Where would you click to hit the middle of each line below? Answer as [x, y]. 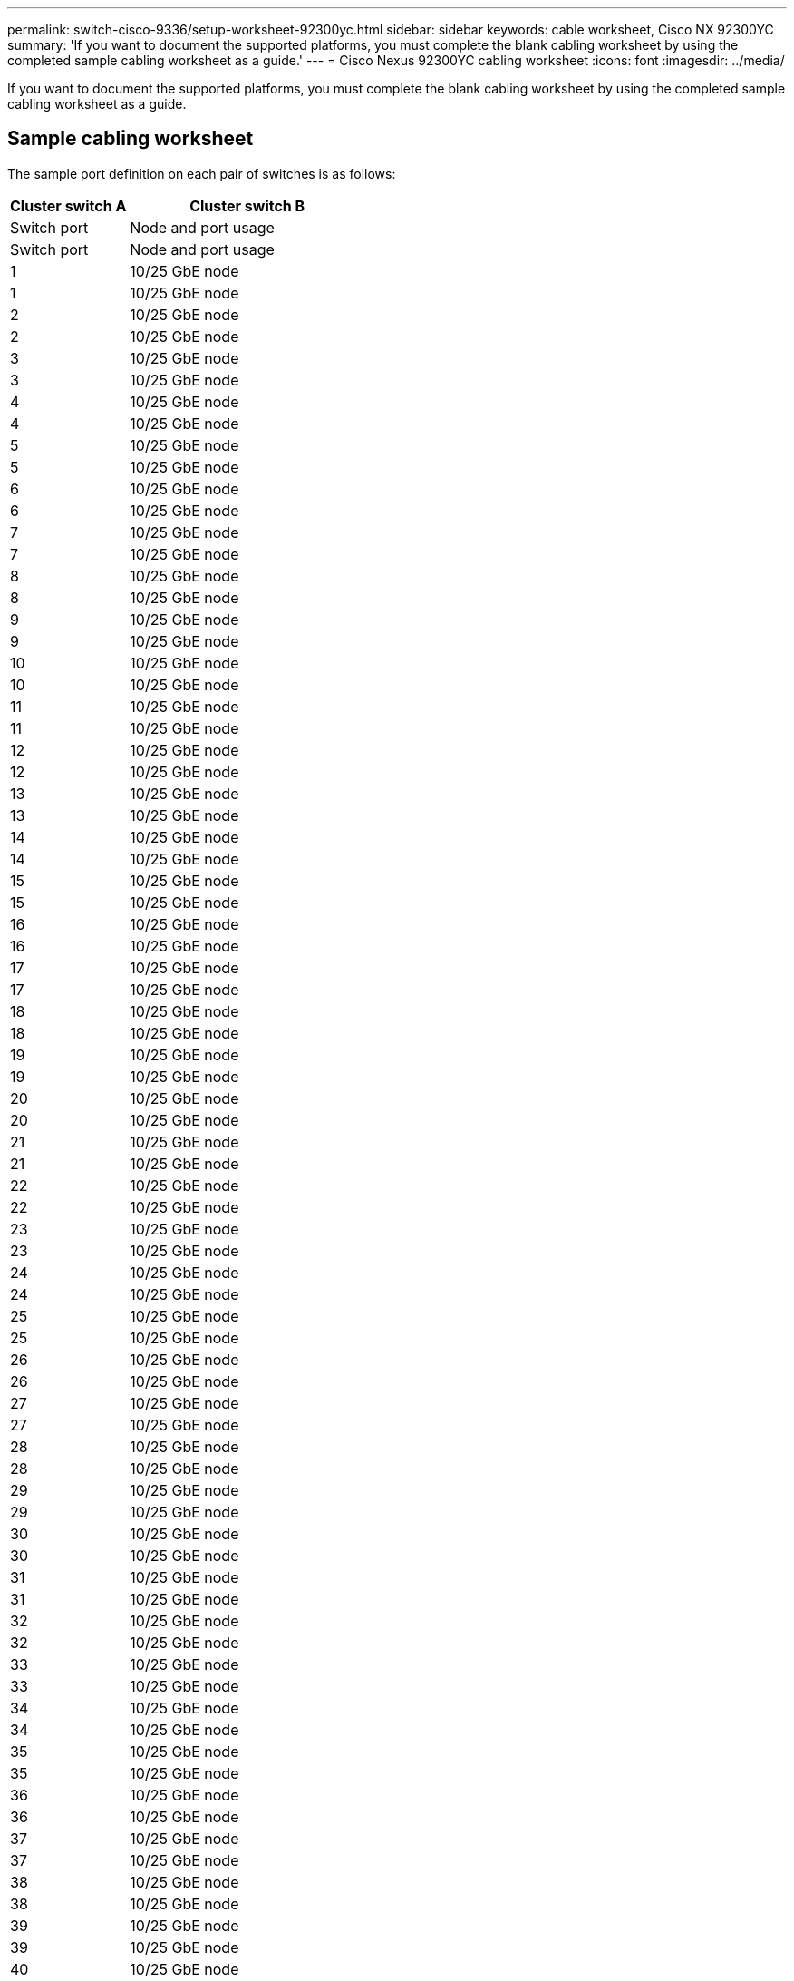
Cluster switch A [68, 205]
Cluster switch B [247, 205]
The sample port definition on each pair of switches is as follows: [202, 173]
